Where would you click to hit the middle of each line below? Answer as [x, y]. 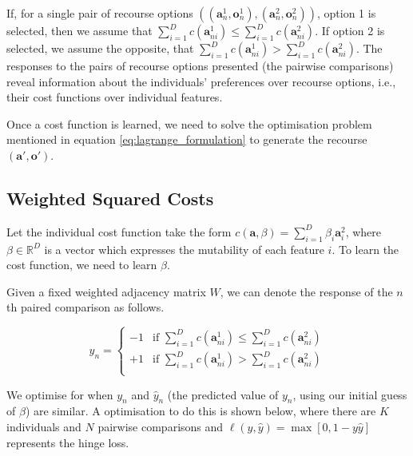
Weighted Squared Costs [110, 198]
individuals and [44, 426]
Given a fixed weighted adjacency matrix [106, 291]
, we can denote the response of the [306, 291]
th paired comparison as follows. [85, 307]
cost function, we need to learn [82, 265]
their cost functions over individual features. [115, 97]
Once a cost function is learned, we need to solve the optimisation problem [189, 123]
